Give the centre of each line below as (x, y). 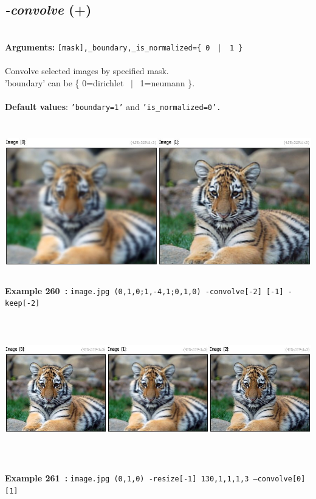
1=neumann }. (167, 82)
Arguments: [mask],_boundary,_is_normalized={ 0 (108, 46)
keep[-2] (22, 304)
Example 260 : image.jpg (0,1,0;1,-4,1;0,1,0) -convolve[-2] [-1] (144, 290)
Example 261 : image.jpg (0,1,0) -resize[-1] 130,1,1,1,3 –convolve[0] (155, 478)
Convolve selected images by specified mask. (87, 71)
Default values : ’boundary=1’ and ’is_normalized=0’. (113, 106)
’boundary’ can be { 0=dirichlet (64, 82)
